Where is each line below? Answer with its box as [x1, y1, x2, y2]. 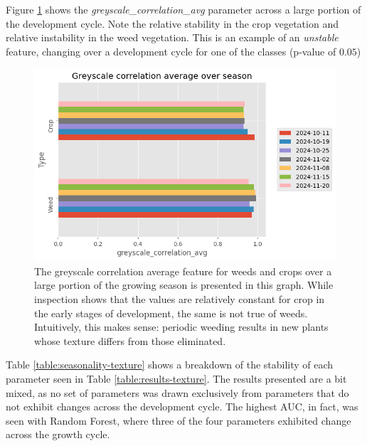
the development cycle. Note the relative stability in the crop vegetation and [6, 16, 339, 31]
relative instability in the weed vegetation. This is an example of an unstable [6, 30, 339, 45]
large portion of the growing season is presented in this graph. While [34, 277, 334, 292]
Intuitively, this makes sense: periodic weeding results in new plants [34, 319, 329, 334]
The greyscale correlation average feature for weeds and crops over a [34, 263, 332, 278]
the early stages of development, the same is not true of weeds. [34, 305, 308, 320]
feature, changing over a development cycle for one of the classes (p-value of [6, 43, 336, 58]
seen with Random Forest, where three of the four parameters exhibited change [6, 413, 351, 428]
